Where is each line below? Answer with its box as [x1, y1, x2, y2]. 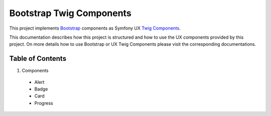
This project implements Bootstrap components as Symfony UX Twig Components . [9, 25, 181, 31]
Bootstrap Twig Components [9, 8, 131, 19]
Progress [34, 100, 53, 106]
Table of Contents [9, 54, 67, 63]
